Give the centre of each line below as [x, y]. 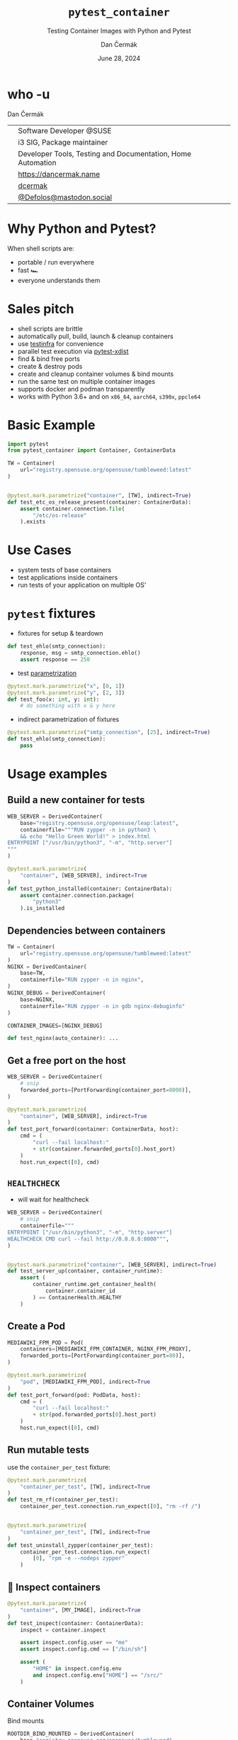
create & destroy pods [50, 366]
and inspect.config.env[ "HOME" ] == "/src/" [98, 1675]
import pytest [28, 444]
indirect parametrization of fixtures [68, 719]
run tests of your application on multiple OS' [82, 585]
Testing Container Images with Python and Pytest [119, 31]
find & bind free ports [49, 359]
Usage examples [57, 774]
